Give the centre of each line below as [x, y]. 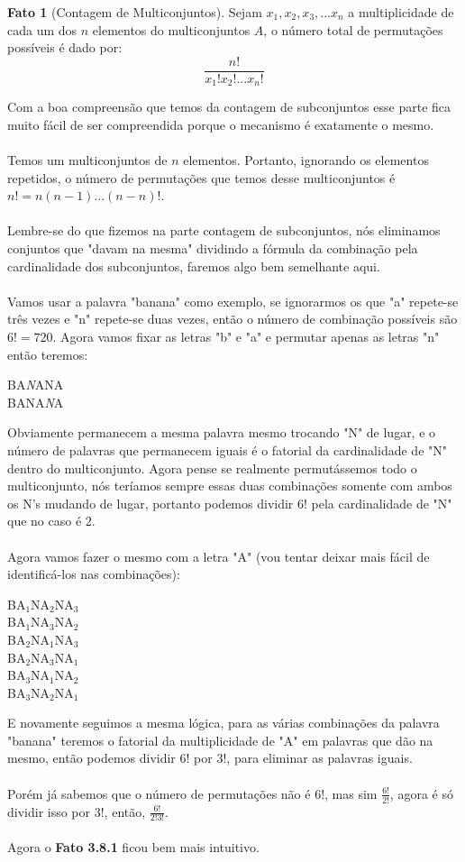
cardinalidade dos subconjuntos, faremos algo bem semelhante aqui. [194, 266]
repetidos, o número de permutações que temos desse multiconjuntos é [201, 177]
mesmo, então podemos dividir [91, 758]
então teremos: [48, 354]
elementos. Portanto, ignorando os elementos [306, 160]
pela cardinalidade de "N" [382, 503]
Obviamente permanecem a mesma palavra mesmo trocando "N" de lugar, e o [222, 432]
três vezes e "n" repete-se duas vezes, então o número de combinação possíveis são [232, 319]
